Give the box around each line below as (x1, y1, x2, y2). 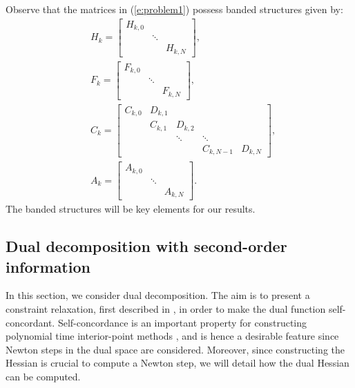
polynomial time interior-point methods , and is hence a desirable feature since (6, 329, 339, 343)
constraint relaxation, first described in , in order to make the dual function (6, 302, 326, 316)
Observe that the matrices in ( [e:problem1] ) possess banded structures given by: (6, 2, 343, 16)
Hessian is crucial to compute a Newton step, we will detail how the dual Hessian (6, 356, 349, 370)
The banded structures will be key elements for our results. (6, 202, 256, 216)
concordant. (6, 315, 55, 329)
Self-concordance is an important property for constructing (57, 315, 307, 329)
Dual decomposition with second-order (6, 235, 287, 257)
